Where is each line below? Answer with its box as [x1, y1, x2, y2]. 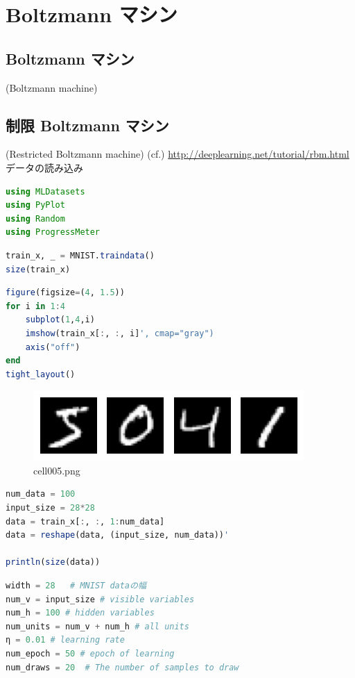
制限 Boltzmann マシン [6, 114, 169, 135]
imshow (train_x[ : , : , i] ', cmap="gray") [25, 328, 214, 338]
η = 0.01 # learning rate [6, 635, 125, 645]
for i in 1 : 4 [6, 301, 65, 311]
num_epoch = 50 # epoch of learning [6, 649, 175, 659]
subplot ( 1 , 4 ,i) [25, 315, 95, 325]
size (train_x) [6, 264, 71, 274]
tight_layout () [6, 369, 76, 379]
